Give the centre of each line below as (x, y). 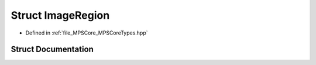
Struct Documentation (52, 49)
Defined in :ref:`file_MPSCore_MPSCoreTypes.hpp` (87, 33)
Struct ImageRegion (60, 15)
